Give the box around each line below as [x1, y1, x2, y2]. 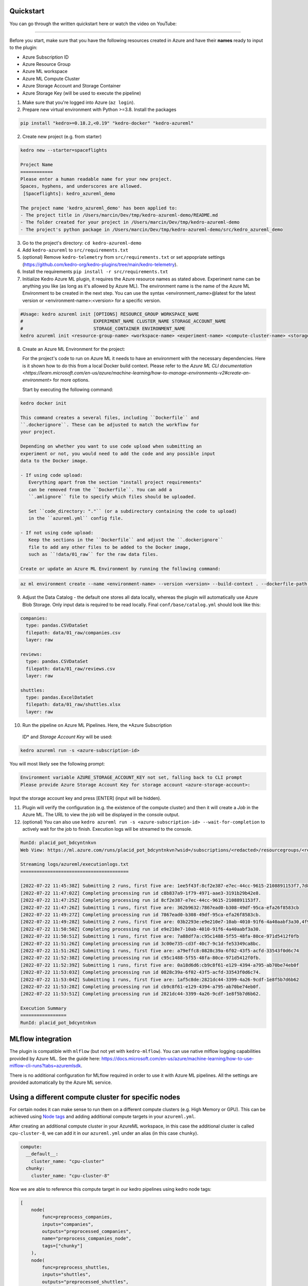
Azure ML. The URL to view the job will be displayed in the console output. [22, 812, 180, 818]
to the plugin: [9, 44, 38, 51]
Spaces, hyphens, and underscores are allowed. [20, 183, 142, 189]
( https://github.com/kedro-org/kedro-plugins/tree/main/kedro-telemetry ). [22, 261, 178, 267]
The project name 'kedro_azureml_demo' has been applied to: [20, 205, 178, 211]
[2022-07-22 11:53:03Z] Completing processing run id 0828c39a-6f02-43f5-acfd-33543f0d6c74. [20, 970, 261, 975]
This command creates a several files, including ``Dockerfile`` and [20, 415, 199, 420]
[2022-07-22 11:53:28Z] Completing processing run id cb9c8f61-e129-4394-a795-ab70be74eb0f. [20, 984, 261, 990]
